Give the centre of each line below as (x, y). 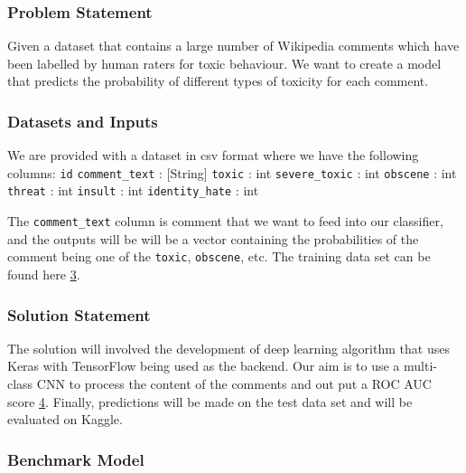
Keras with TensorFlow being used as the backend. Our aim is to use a (204, 366)
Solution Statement (79, 314)
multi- (420, 366)
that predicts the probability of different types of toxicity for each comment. (218, 81)
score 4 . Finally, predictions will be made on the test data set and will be (210, 401)
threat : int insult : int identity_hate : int (133, 190)
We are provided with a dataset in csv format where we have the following (213, 155)
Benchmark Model (76, 459)
